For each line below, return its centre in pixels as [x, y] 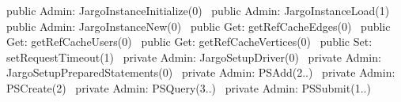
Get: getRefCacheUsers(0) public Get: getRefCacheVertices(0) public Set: [189, 42]
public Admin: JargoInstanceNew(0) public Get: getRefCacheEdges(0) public [199, 26]
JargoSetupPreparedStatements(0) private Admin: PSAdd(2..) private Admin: [201, 72]
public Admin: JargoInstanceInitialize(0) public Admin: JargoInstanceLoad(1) [198, 10]
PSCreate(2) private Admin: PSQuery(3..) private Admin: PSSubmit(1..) [189, 87]
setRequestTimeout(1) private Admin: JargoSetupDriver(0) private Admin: [194, 57]
